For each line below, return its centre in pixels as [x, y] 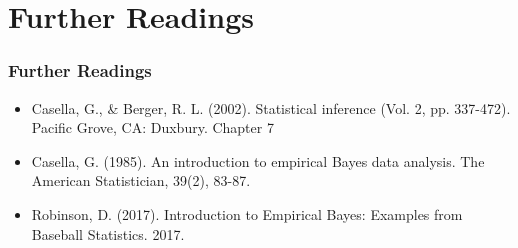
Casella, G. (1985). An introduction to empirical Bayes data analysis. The [258, 160]
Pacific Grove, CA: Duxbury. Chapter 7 [152, 127]
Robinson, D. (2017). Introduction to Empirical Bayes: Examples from [247, 213]
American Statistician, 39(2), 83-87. [141, 180]
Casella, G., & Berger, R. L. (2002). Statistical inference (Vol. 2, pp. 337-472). [271, 107]
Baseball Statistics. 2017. [108, 233]
